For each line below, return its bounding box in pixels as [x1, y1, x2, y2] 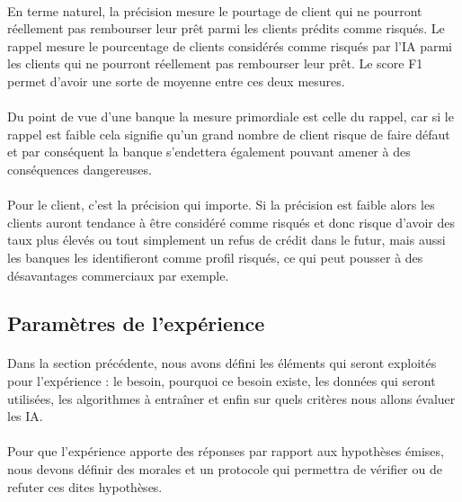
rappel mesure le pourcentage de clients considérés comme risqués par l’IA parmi [7, 36, 452, 55]
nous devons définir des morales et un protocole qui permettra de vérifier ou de [7, 460, 442, 479]
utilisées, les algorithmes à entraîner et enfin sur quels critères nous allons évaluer [7, 389, 456, 408]
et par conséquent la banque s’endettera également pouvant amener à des [7, 142, 411, 161]
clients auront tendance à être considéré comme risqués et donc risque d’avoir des [7, 212, 456, 231]
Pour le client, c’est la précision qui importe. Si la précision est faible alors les [7, 195, 435, 214]
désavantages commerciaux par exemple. [7, 265, 229, 284]
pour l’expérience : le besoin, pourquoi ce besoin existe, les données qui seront [7, 372, 436, 390]
